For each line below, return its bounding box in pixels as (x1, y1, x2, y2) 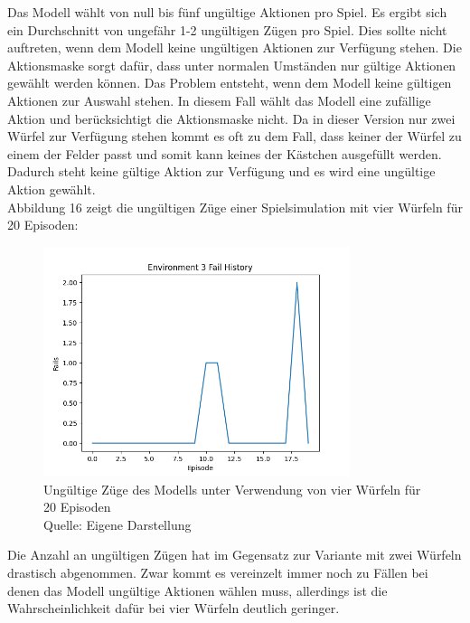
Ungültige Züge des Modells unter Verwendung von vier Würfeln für (43, 479, 421, 498)
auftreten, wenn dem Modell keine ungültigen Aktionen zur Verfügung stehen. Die (7, 38, 462, 57)
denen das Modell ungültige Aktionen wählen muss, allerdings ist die (7, 581, 388, 599)
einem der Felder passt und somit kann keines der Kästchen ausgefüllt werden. (7, 144, 442, 163)
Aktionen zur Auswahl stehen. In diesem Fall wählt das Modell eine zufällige (7, 90, 431, 109)
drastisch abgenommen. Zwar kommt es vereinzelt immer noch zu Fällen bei (7, 563, 428, 582)
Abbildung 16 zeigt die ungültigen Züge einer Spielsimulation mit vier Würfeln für (7, 197, 463, 216)
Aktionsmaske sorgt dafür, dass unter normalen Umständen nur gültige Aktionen (7, 55, 456, 74)
